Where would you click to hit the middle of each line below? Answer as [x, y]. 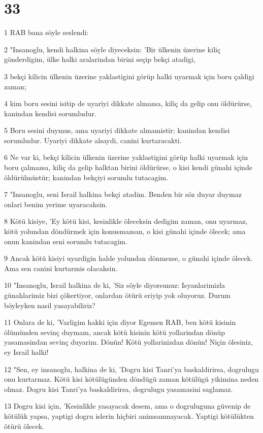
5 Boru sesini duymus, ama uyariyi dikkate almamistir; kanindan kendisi [117, 130]
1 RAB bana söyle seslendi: [46, 32]
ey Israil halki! [26, 352]
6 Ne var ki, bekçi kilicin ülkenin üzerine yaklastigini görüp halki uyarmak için [126, 157]
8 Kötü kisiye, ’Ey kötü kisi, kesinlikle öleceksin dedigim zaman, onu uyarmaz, [126, 221]
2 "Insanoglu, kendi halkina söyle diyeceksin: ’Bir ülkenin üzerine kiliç [112, 49]
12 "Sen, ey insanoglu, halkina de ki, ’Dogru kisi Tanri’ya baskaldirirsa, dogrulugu [131, 369]
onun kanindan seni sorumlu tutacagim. [66, 241]
